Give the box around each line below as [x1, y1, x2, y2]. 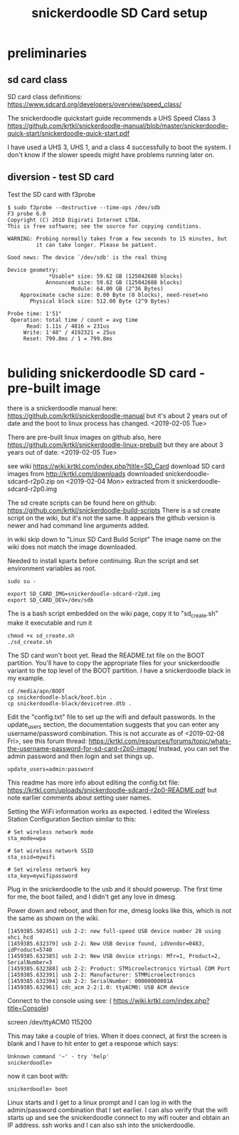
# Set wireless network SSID [7, 847, 94, 854]
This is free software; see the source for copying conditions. [7, 223, 202, 230]
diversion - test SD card [7, 171, 115, 183]
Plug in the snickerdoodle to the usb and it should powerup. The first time [7, 885, 223, 894]
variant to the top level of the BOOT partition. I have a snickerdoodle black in [7, 666, 231, 675]
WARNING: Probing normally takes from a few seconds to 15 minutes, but [7, 235, 228, 242]
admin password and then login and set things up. [7, 752, 154, 761]
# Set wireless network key [7, 866, 91, 874]
